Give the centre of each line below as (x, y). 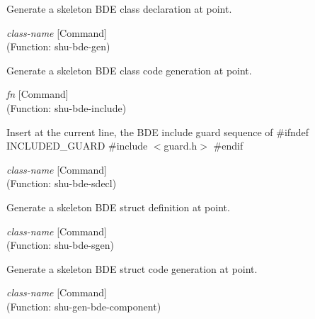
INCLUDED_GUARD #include (77, 146)
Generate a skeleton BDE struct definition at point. (118, 207)
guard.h (181, 146)
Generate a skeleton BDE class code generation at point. (129, 70)
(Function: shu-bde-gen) (58, 46)
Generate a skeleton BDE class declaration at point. (119, 9)
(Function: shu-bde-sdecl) (62, 183)
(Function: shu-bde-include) (67, 107)
